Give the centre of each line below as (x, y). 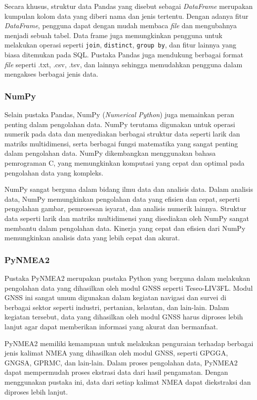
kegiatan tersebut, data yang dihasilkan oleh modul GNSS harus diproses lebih (124, 317)
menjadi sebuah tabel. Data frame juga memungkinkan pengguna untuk (113, 35)
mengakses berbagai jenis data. (51, 74)
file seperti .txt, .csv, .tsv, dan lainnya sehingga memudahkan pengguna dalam (124, 64)
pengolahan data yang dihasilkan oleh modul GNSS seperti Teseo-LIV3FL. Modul (129, 288)
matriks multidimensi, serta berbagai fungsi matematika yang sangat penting (121, 143)
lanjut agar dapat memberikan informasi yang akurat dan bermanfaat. (111, 326)
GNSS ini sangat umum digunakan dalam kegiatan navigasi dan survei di (115, 297)
